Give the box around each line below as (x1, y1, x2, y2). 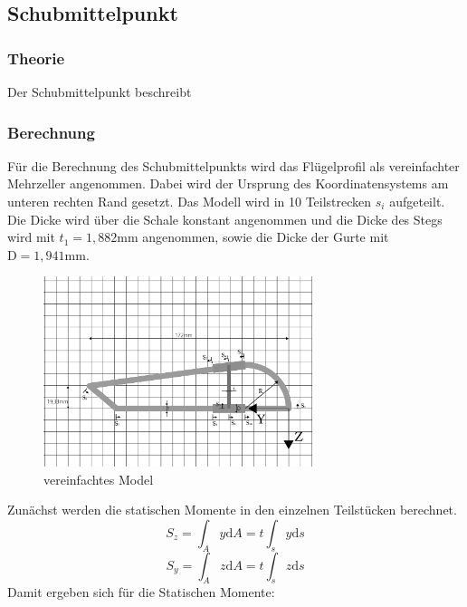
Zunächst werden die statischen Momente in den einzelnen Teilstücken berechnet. (7, 500, 457, 519)
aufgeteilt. (389, 192, 445, 210)
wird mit (7, 227, 55, 246)
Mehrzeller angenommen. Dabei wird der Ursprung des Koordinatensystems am (7, 174, 449, 193)
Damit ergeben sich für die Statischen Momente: (7, 583, 275, 602)
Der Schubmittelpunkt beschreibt (7, 82, 192, 101)
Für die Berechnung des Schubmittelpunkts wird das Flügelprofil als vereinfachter (7, 156, 460, 175)
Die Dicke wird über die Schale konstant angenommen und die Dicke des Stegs (7, 209, 443, 228)
